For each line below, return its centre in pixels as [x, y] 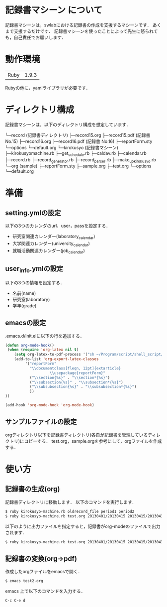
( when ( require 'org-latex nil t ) [43, 350]
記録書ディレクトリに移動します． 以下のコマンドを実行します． [71, 502]
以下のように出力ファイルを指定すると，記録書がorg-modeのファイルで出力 [83, 526]
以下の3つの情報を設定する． [35, 282]
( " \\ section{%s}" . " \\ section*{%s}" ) [70, 377]
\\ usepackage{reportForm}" [78, 373]
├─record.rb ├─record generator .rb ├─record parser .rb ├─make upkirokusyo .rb [81, 160]
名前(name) [24, 293]
